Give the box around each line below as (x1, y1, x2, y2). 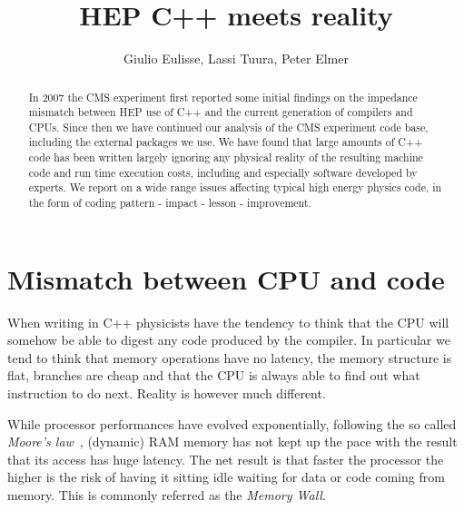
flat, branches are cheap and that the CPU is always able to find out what (7, 366, 420, 385)
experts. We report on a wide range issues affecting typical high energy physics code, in (28, 180, 442, 195)
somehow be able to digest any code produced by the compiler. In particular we (7, 330, 450, 349)
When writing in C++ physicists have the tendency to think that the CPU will (7, 312, 449, 331)
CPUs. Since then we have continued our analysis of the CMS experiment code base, (28, 119, 429, 134)
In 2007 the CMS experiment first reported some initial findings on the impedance (28, 89, 418, 104)
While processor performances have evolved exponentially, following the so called (7, 414, 457, 433)
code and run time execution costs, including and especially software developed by (28, 164, 418, 180)
